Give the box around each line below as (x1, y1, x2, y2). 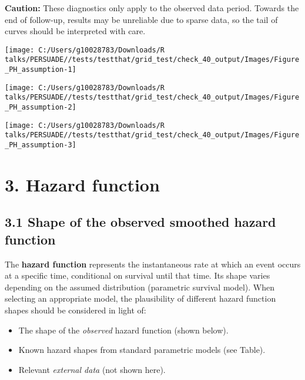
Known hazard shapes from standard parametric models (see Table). (18, 343, 266, 356)
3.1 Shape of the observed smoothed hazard (5, 213, 276, 231)
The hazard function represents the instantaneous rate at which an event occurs (5, 257, 301, 270)
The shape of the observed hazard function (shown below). (18, 323, 229, 336)
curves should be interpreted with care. (5, 25, 146, 37)
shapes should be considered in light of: (5, 304, 146, 316)
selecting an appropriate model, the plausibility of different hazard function (5, 292, 276, 305)
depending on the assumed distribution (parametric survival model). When (5, 280, 275, 293)
